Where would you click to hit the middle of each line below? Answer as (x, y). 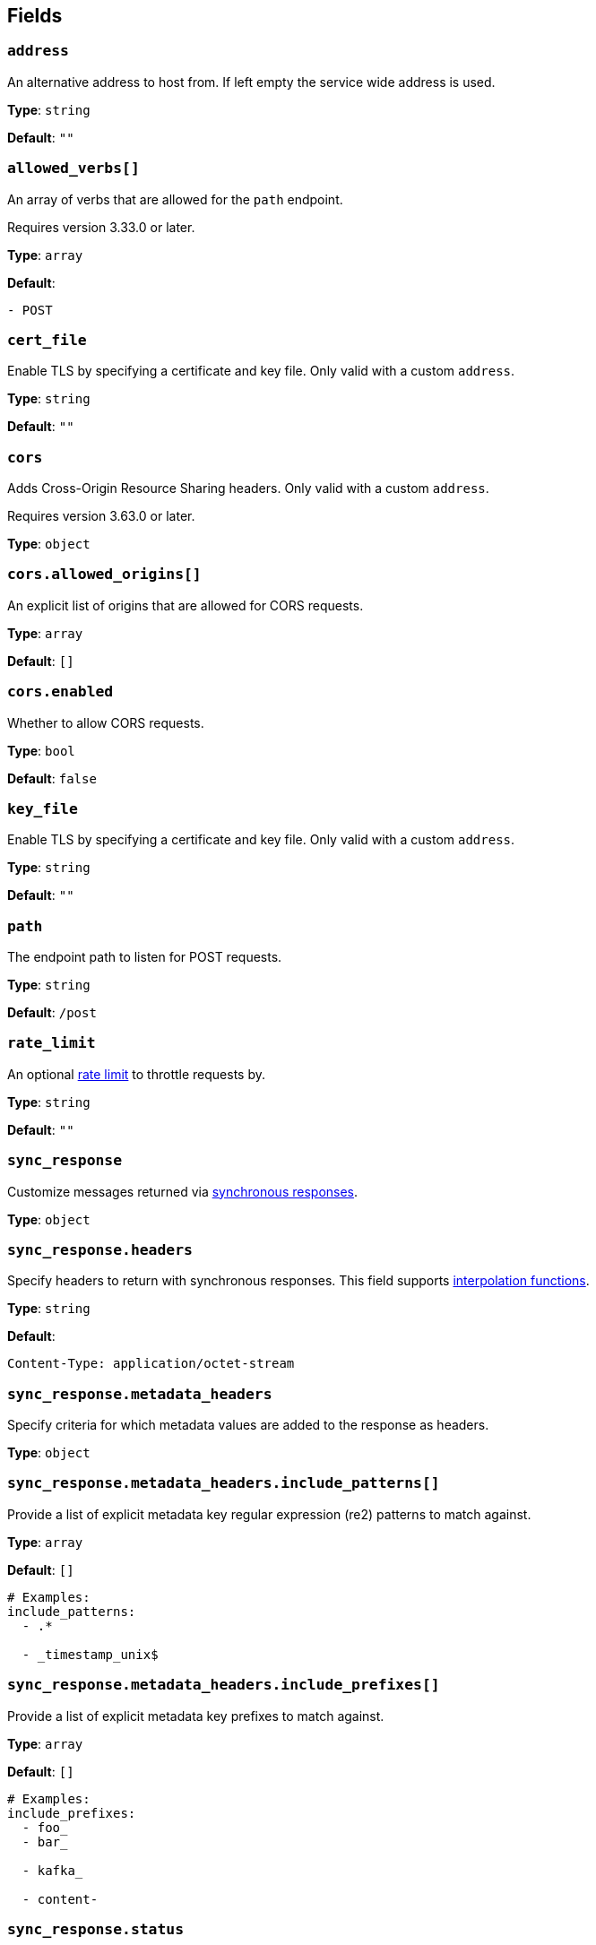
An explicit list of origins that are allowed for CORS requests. (186, 605)
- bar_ (45, 1841)
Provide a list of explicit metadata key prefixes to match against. (196, 1716)
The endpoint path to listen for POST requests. (145, 957)
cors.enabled (60, 692)
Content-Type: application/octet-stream (151, 1364)
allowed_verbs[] (73, 169)
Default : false (52, 778)
